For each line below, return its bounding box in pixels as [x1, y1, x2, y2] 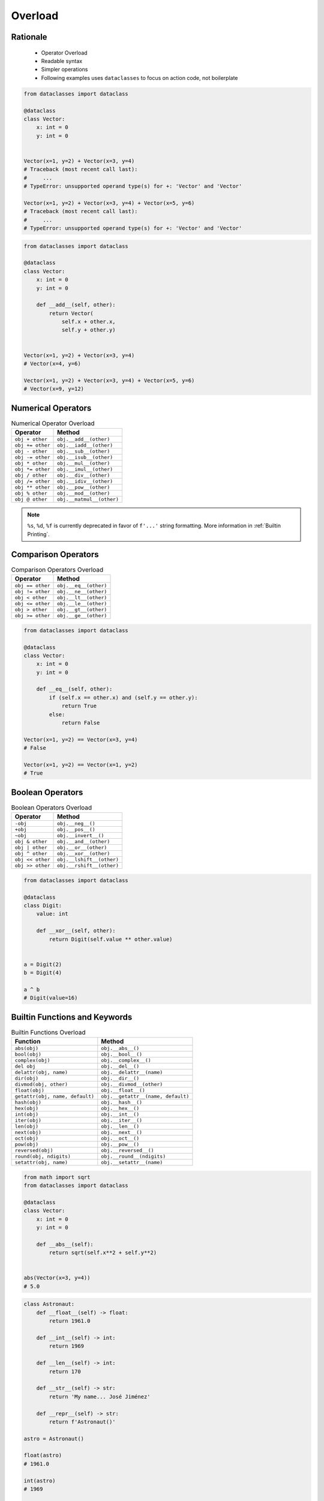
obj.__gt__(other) [57, 606, 107, 613]
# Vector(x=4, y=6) [23, 360, 81, 367]
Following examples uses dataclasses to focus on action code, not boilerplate [41, 74, 238, 81]
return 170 [49, 1368, 81, 1375]
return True [61, 702, 97, 710]
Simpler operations [41, 66, 88, 73]
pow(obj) [14, 1141, 39, 1148]
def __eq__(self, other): [36, 686, 113, 693]
